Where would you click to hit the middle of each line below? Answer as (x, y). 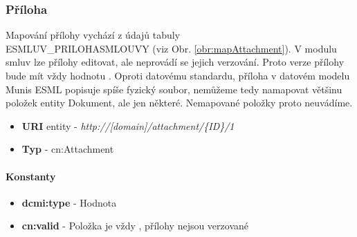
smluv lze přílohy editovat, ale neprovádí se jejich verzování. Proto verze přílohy (175, 62)
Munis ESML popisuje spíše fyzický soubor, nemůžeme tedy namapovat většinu (174, 89)
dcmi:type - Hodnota (69, 202)
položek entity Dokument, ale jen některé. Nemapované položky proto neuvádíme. (179, 103)
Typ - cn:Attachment (68, 149)
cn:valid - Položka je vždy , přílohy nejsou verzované (135, 226)
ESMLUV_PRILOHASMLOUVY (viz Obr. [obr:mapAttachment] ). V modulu (171, 48)
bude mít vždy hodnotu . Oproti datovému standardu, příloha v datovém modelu (178, 75)
